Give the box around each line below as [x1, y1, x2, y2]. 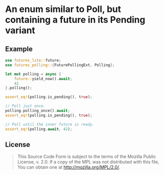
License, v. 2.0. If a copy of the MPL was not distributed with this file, [17, 159, 160, 165]
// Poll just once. [5, 103, 46, 108]
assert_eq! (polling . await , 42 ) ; [5, 126, 72, 131]
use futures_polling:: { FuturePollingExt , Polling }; [5, 62, 115, 67]
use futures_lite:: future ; [5, 58, 61, 63]
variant [5, 25, 35, 36]
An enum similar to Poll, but [5, 3, 121, 15]
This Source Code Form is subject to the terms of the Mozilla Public [17, 153, 156, 159]
